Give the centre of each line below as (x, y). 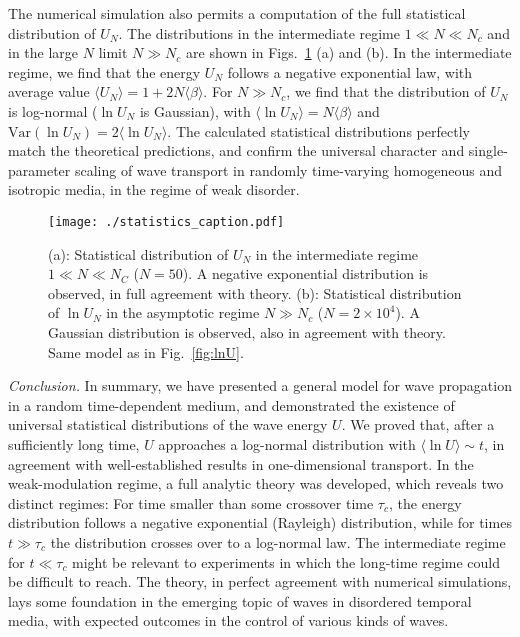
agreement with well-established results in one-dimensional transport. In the (241, 463)
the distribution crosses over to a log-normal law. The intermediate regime (278, 541)
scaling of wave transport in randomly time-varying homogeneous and (288, 169)
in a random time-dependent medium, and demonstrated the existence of (231, 404)
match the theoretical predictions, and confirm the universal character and (236, 150)
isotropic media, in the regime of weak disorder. (154, 189)
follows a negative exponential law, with (350, 71)
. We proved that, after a (418, 424)
